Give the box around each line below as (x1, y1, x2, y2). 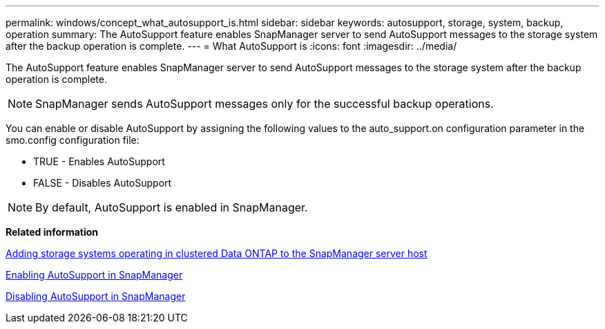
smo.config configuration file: (6, 134, 140, 146)
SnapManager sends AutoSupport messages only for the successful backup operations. (35, 97, 494, 111)
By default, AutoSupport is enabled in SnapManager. (35, 200, 308, 214)
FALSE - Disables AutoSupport (33, 177, 172, 189)
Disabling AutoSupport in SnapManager (6, 290, 186, 302)
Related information (6, 226, 99, 238)
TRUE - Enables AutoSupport (33, 156, 165, 167)
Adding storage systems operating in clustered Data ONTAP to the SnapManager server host (6, 247, 428, 259)
